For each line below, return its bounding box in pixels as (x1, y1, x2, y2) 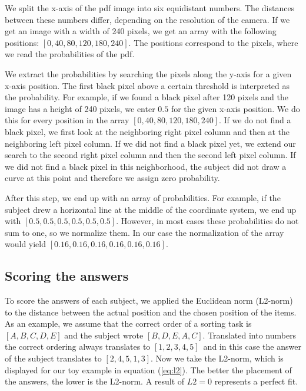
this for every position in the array (5, 114, 129, 126)
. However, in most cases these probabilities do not (116, 215, 299, 227)
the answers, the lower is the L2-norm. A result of (5, 375, 185, 387)
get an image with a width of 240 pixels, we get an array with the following (5, 25, 277, 37)
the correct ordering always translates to (5, 340, 151, 353)
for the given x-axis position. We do (171, 102, 300, 114)
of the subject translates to (5, 352, 102, 364)
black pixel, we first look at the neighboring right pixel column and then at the (5, 125, 290, 137)
